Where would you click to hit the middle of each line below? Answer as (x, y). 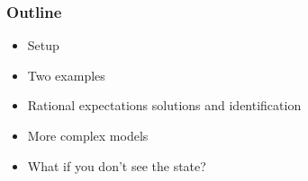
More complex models (88, 135)
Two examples (66, 75)
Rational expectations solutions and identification (164, 105)
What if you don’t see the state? (117, 165)
